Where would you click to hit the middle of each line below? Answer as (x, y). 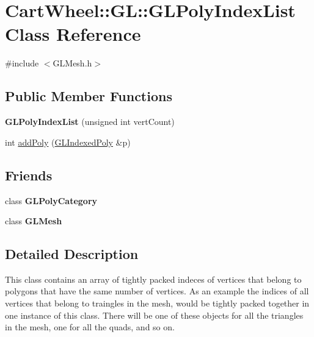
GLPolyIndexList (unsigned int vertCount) (90, 122)
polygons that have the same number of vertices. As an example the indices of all (157, 291)
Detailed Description (72, 254)
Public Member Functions (89, 96)
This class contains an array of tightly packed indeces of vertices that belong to (153, 279)
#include (22, 63)
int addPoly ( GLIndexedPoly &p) (68, 142)
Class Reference (73, 34)
